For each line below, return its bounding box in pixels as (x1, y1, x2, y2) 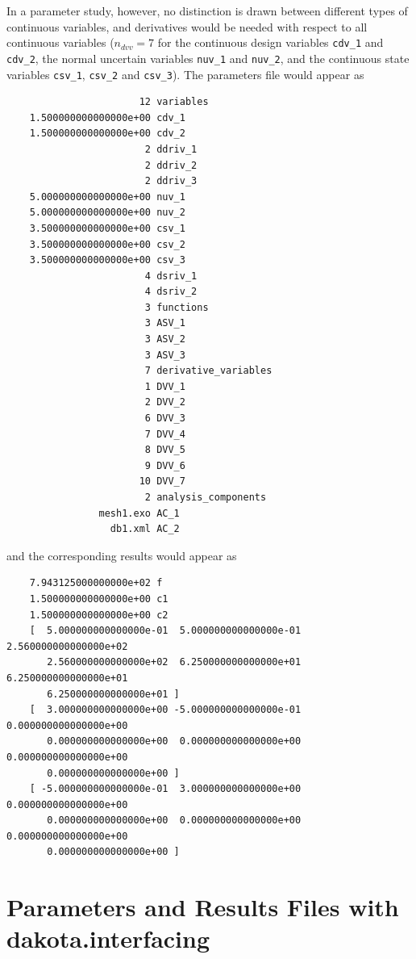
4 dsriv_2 (144, 286, 198, 298)
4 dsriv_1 (144, 270, 198, 282)
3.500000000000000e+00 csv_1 (29, 222, 185, 234)
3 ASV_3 (144, 349, 185, 361)
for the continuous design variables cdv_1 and (157, 34, 384, 51)
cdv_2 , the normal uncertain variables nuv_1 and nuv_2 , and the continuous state (6, 49, 410, 66)
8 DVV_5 (144, 444, 185, 456)
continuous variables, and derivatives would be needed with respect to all (6, 18, 368, 35)
